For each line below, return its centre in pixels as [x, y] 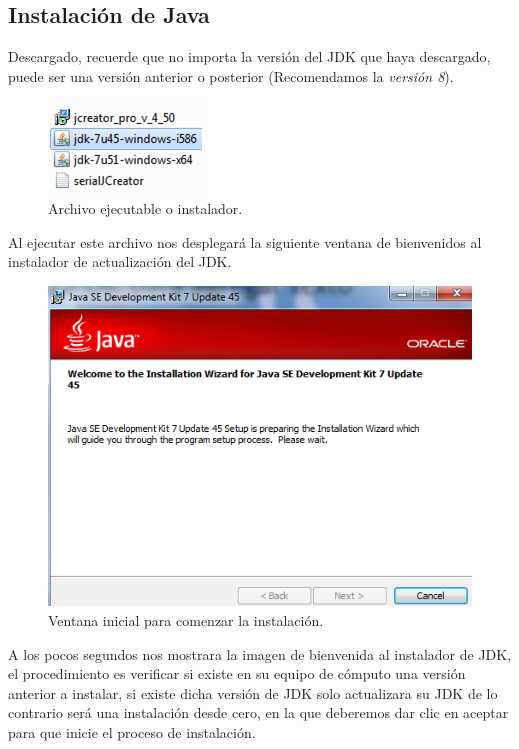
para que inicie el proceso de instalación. [132, 731]
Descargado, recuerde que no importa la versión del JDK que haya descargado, [249, 56]
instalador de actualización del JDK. [120, 261]
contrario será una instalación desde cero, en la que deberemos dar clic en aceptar [258, 712]
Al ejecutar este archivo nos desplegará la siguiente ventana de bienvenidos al [245, 241]
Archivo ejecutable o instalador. [145, 207]
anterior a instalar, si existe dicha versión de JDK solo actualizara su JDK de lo [253, 692]
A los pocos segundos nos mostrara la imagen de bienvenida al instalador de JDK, [260, 653]
